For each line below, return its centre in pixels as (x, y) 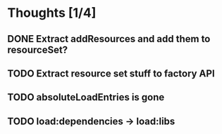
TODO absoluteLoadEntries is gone (86, 97)
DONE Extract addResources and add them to (109, 39)
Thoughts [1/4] (52, 13)
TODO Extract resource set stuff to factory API (111, 73)
